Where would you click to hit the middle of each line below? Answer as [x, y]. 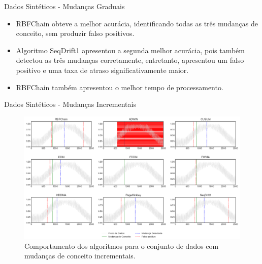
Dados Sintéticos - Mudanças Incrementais [70, 104]
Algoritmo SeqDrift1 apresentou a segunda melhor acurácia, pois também [130, 50]
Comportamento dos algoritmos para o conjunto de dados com [122, 246]
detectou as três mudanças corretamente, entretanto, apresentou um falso [130, 60]
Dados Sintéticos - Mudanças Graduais [64, 6]
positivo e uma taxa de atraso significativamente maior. [102, 70]
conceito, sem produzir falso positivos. [75, 33]
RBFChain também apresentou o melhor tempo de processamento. [120, 87]
